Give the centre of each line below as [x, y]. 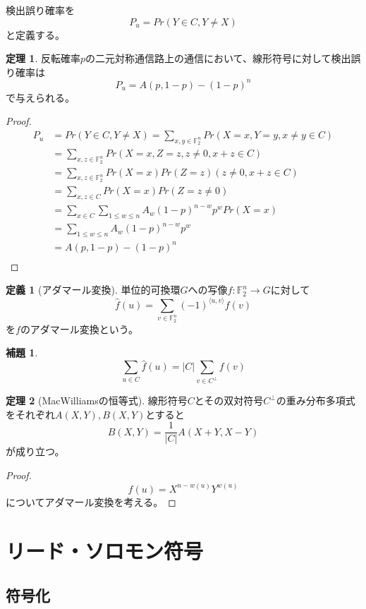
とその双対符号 [229, 400]
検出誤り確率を [40, 10]
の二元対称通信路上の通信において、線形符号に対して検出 [218, 58]
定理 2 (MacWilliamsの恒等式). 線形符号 [97, 400]
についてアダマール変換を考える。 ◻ [91, 501]
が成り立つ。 [35, 451]
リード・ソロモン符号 [105, 550]
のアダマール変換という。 [79, 328]
